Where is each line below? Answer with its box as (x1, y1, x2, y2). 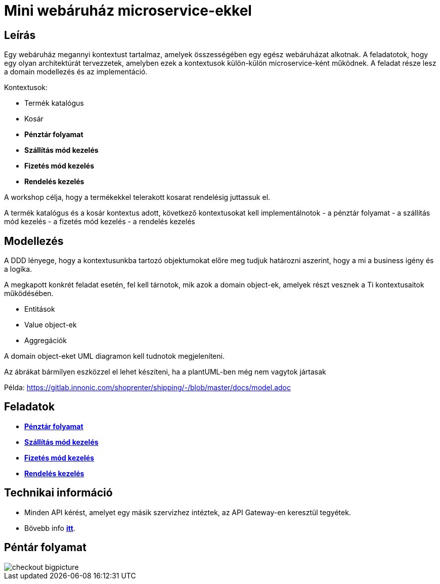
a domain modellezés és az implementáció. (4, 67, 148, 76)
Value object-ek (24, 320, 77, 329)
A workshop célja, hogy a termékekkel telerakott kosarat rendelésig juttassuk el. (4, 193, 271, 202)
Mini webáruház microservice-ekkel (4, 2, 252, 19)
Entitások (24, 305, 55, 314)
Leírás (4, 28, 36, 41)
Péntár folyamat (4, 541, 86, 554)
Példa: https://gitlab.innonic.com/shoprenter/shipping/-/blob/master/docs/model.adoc (4, 383, 291, 392)
